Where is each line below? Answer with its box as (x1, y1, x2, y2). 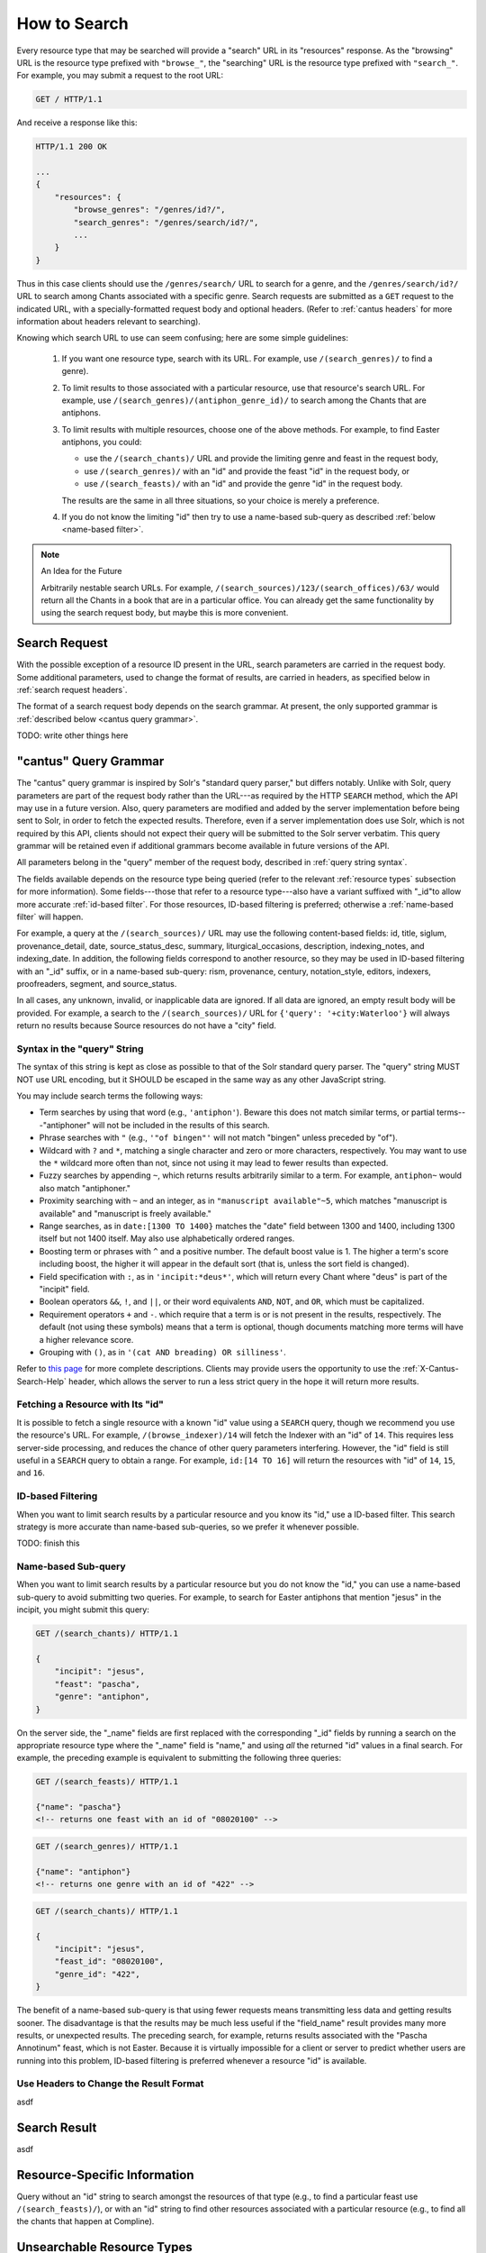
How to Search (16, 14, 130, 33)
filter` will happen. (16, 911, 84, 923)
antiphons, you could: (61, 437, 142, 448)
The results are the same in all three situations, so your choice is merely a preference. (61, 495, 380, 506)
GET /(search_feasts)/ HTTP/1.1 (35, 1776, 179, 1787)
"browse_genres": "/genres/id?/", (73, 205, 226, 215)
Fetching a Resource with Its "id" (16, 1398, 164, 1410)
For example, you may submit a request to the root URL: (16, 70, 224, 81)
